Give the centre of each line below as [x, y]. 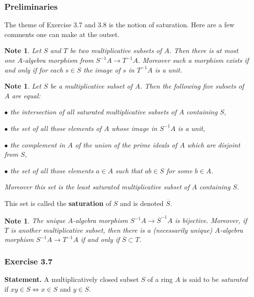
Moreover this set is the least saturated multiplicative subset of [97, 187]
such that [129, 170]
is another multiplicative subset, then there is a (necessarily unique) [112, 230]
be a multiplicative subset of [91, 86]
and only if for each [34, 69]
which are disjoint [214, 144]
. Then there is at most [204, 50]
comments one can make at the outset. [62, 34]
